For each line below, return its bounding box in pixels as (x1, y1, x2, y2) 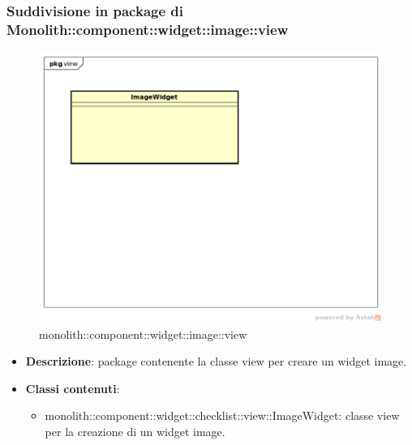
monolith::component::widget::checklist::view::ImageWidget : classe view (45, 407, 400, 424)
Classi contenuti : (25, 379, 120, 396)
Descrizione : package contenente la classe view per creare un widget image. (25, 353, 407, 370)
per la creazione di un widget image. (45, 423, 225, 439)
